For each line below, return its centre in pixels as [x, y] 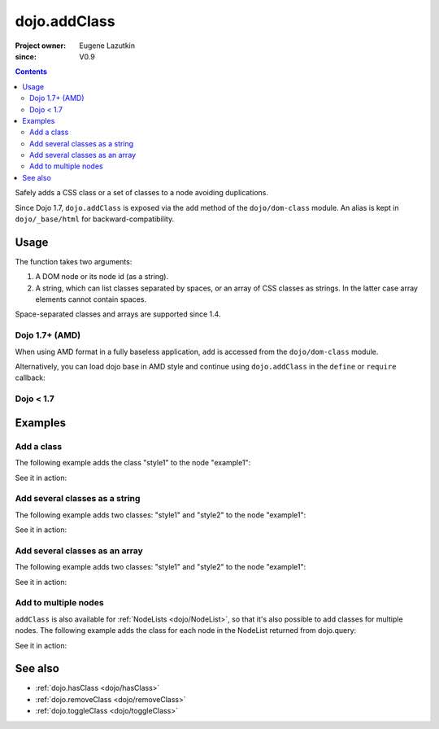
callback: [30, 378]
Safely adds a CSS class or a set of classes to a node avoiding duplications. [141, 193]
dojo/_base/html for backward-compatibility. [95, 219]
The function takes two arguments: [74, 261]
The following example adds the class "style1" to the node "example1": [133, 463]
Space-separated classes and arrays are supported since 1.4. [118, 314]
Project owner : [41, 46]
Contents [31, 72]
